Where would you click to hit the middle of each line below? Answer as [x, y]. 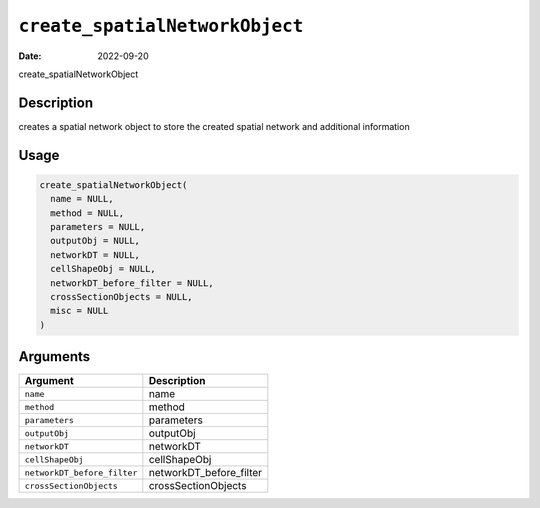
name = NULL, [82, 199]
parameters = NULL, [98, 227]
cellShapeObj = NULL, [103, 269]
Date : [30, 56]
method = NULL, [87, 213]
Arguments [54, 356]
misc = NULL [79, 311]
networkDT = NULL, [95, 254]
